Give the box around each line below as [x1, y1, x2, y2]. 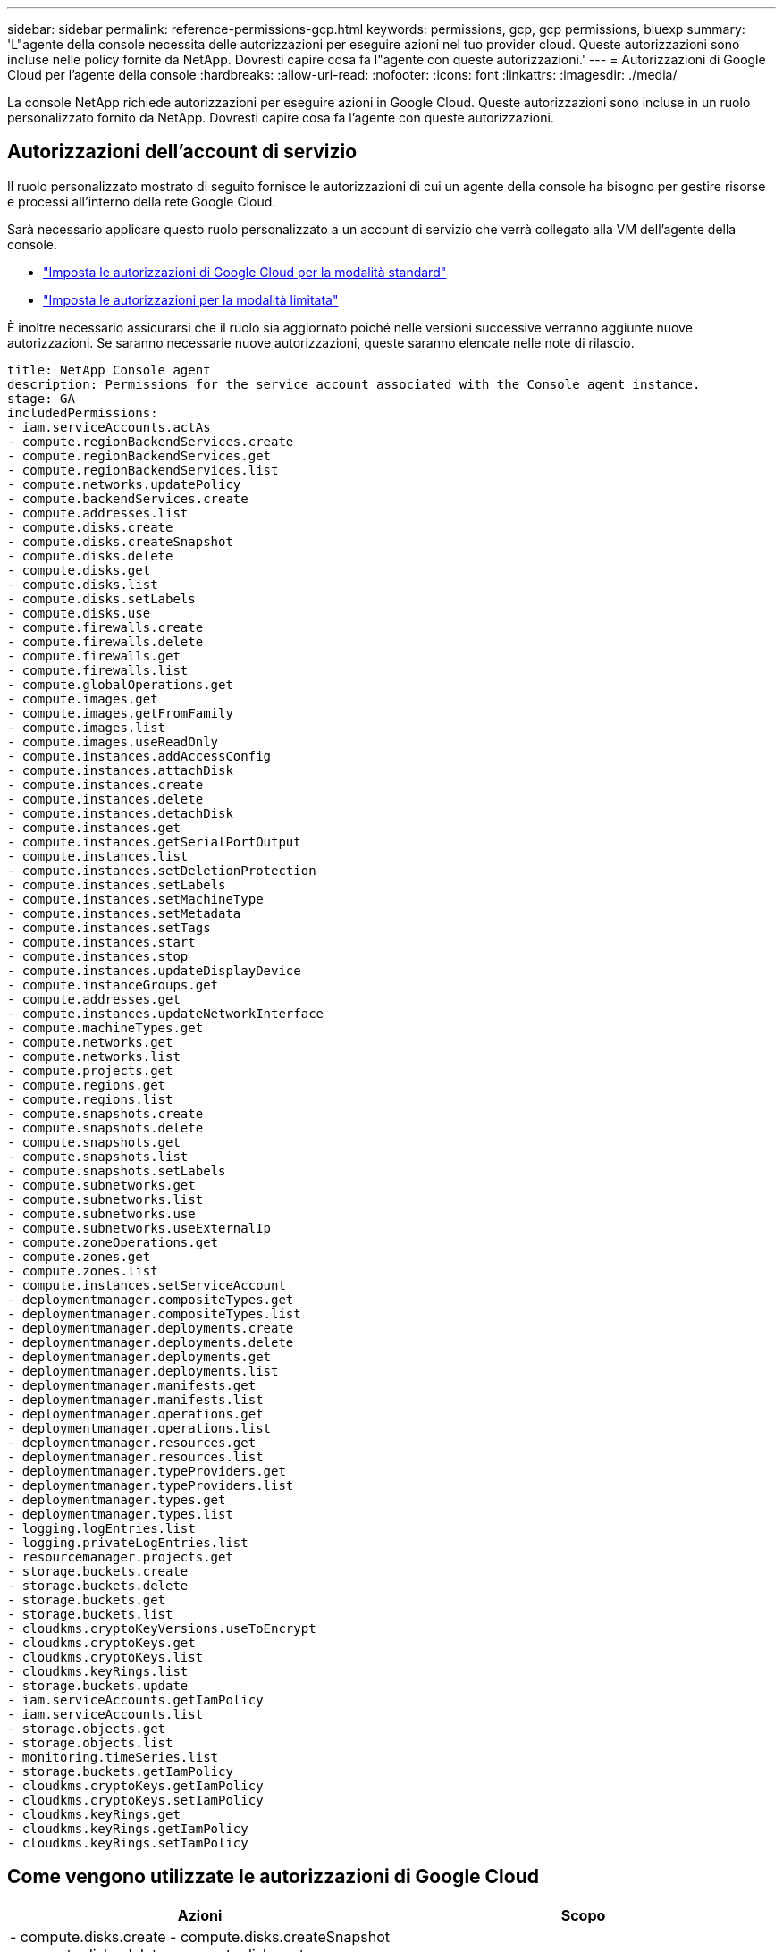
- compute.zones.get [7, 1249, 151, 1264]
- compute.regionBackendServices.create [7, 433, 294, 449]
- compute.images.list [7, 719, 166, 735]
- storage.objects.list [7, 1735, 173, 1750]
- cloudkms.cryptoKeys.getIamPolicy [7, 1778, 264, 1793]
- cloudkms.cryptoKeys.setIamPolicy [7, 1792, 264, 1807]
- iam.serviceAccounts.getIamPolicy [7, 1692, 264, 1707]
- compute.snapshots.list [7, 1148, 189, 1164]
